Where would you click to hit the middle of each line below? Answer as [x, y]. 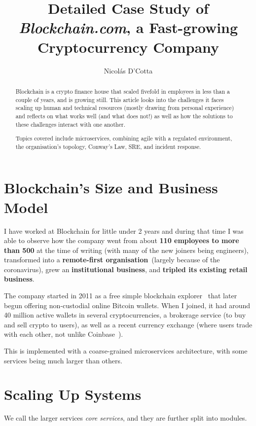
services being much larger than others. [63, 360]
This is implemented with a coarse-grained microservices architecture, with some [126, 351]
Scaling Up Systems [73, 394]
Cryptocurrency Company [128, 47]
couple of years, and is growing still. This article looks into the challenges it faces [120, 99]
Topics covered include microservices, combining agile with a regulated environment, [124, 138]
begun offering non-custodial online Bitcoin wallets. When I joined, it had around [127, 305]
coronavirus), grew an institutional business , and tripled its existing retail [126, 269]
